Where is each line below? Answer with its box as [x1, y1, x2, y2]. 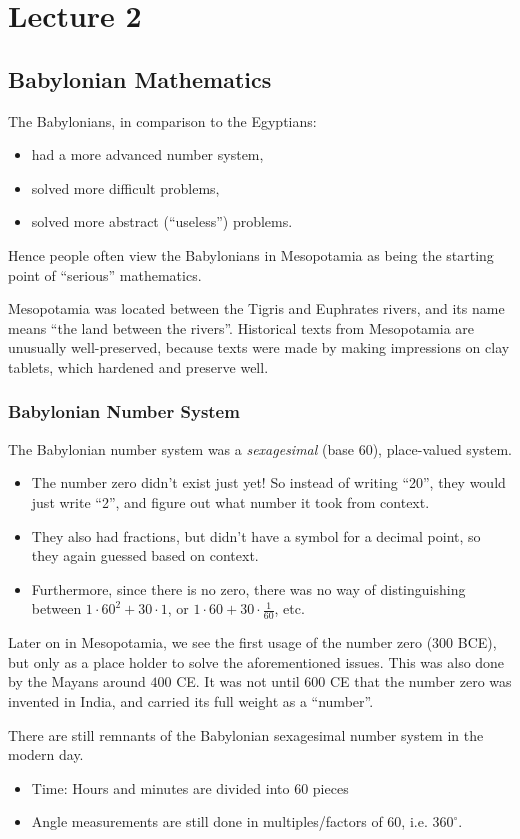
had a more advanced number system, [31, 144, 264, 165]
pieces [312, 777, 349, 798]
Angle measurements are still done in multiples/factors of [31, 811, 383, 832]
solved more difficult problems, [31, 177, 220, 198]
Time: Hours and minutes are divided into [31, 777, 290, 798]
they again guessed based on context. [31, 545, 259, 566]
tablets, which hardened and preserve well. [8, 356, 269, 377]
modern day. [8, 744, 84, 765]
